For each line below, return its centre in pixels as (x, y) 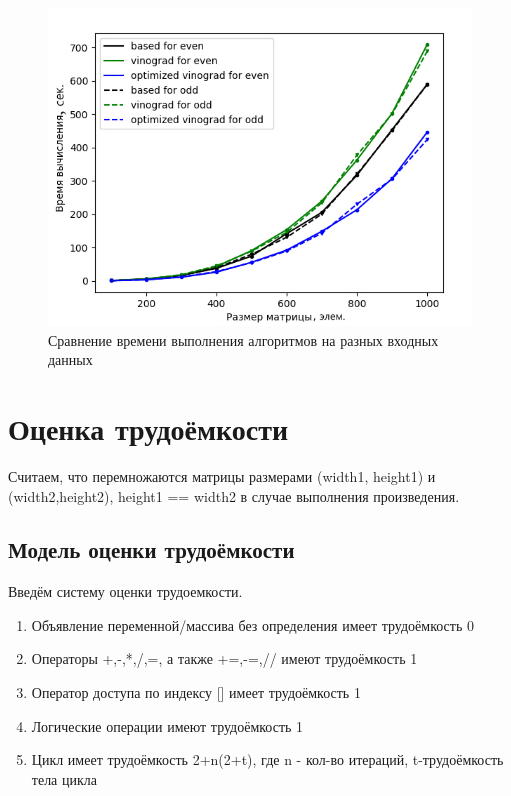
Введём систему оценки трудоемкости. (125, 591)
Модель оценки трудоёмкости (151, 549)
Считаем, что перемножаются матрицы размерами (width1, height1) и (222, 475)
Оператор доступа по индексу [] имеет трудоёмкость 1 (196, 692)
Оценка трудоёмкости (148, 427)
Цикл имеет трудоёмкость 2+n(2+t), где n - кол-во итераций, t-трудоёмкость (267, 759)
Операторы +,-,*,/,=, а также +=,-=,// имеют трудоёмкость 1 (224, 658)
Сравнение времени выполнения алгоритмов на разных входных (243, 339)
